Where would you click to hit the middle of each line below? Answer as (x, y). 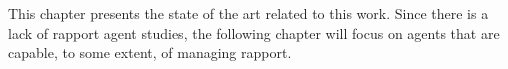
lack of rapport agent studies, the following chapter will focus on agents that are (254, 32)
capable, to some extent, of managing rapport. (150, 52)
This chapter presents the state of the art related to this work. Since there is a (248, 13)
